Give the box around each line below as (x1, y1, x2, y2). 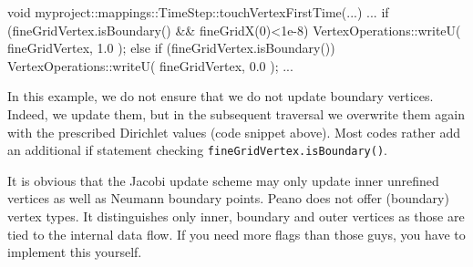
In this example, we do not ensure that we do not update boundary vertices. (7, 87, 434, 106)
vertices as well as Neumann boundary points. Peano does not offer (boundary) (7, 189, 449, 208)
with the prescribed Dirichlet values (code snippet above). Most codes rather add (7, 122, 460, 141)
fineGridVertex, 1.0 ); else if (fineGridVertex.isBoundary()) (7, 38, 335, 57)
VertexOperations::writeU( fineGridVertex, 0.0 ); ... (7, 56, 293, 75)
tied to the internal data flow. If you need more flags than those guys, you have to (7, 224, 466, 243)
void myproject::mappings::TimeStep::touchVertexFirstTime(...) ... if (7, 3, 389, 21)
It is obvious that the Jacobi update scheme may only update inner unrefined (7, 170, 439, 190)
